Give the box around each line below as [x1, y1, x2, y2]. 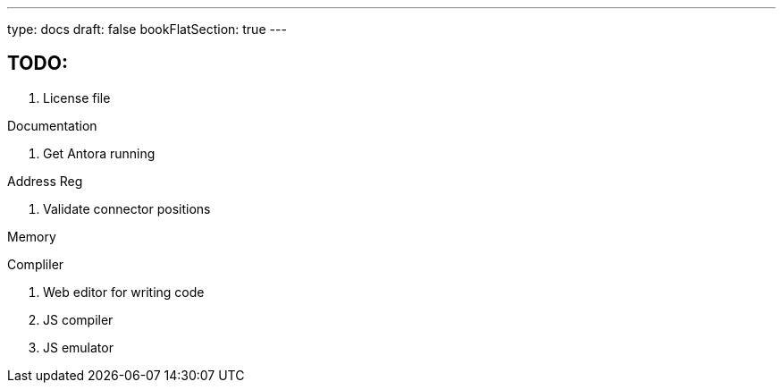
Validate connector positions [43, 200, 211, 216]
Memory [7, 228, 56, 244]
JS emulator [43, 339, 114, 355]
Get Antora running [43, 145, 156, 161]
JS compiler [43, 311, 114, 327]
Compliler [7, 256, 64, 272]
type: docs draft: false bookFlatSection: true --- [7, 21, 287, 37]
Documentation [7, 117, 97, 133]
